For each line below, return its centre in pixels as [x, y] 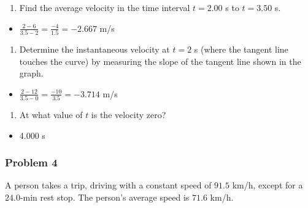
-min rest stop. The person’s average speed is [105, 197]
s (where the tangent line [241, 49]
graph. [31, 73]
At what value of [51, 114]
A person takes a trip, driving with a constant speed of [108, 185]
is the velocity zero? [129, 114]
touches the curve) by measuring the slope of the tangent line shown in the [160, 61]
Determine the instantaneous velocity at [94, 49]
